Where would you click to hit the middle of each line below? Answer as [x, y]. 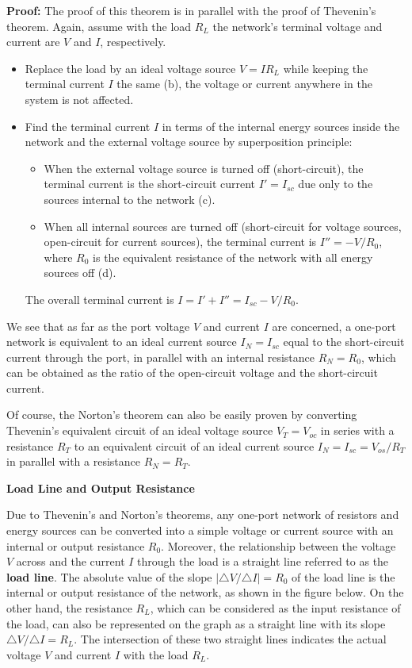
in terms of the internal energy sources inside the [281, 126]
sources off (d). [80, 273]
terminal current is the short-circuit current [150, 184]
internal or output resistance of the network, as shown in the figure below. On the [205, 592]
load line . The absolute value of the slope [109, 576]
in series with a [357, 430]
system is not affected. [79, 99]
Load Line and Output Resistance [101, 488]
